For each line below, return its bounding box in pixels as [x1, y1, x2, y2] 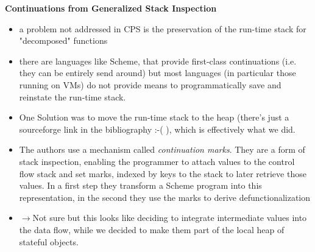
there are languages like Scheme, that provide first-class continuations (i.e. [19, 54, 297, 67]
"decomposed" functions [19, 34, 108, 47]
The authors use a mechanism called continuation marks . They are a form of [19, 143, 305, 156]
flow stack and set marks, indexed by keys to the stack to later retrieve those [19, 167, 306, 180]
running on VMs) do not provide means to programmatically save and [19, 78, 281, 91]
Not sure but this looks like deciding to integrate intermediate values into [32, 211, 307, 224]
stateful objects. [19, 235, 79, 248]
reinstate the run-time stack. [19, 90, 126, 103]
